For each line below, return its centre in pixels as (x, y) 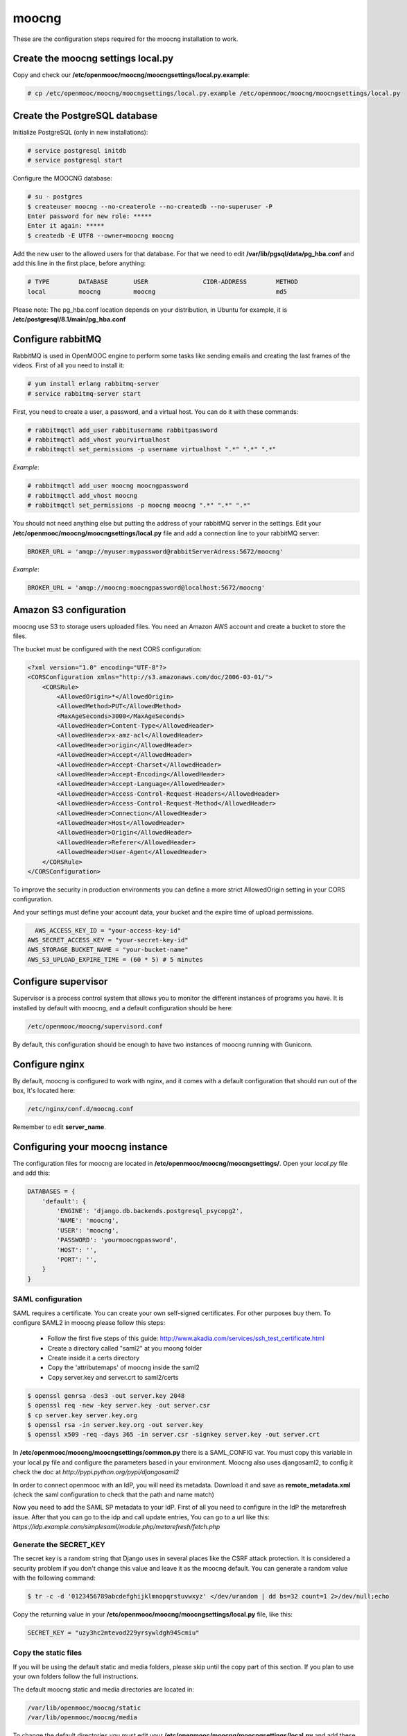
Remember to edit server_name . (60, 1127)
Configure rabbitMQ (57, 339)
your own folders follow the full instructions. (76, 1676)
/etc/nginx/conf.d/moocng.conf (81, 1109)
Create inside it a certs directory (94, 1358)
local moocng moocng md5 (157, 291)
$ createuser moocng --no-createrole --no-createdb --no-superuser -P (150, 206)
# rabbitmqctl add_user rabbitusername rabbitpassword (122, 430)
